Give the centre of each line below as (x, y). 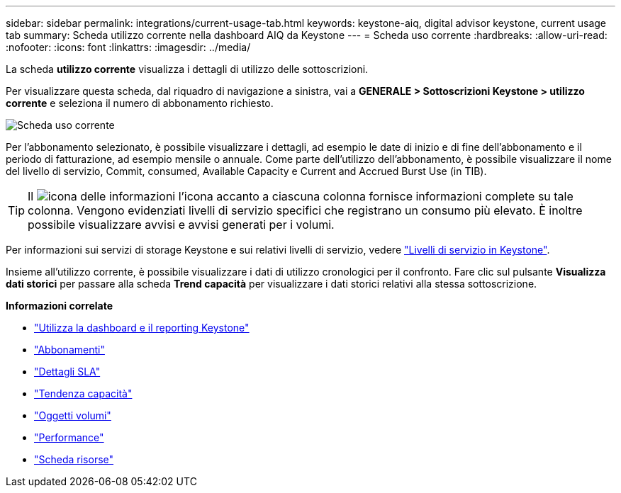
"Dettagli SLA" (67, 372)
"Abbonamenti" (69, 350)
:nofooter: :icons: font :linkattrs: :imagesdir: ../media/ (128, 47)
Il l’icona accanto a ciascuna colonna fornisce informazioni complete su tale (301, 196)
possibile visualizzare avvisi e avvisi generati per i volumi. (181, 225)
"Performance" (69, 437)
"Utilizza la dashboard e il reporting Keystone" (142, 328)
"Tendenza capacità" (83, 393)
